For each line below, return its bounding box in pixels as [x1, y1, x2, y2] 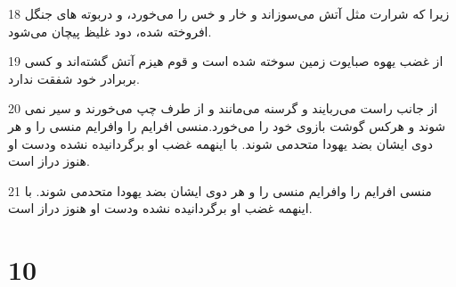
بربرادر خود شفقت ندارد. [8, 69, 140, 87]
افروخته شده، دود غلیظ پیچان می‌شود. [8, 21, 212, 40]
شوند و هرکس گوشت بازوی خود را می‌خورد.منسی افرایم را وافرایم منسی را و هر [8, 116, 446, 135]
